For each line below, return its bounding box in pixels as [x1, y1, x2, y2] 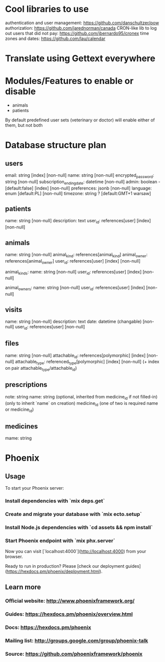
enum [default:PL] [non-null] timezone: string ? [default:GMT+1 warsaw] [5, 190, 151, 196]
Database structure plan [5, 140, 107, 151]
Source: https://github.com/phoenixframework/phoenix [5, 651, 143, 658]
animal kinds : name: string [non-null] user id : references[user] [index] [5, 269, 142, 276]
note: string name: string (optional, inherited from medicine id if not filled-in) [5, 393, 158, 401]
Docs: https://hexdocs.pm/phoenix [5, 624, 91, 631]
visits [5, 305, 23, 314]
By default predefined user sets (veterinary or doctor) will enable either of [5, 117, 155, 123]
